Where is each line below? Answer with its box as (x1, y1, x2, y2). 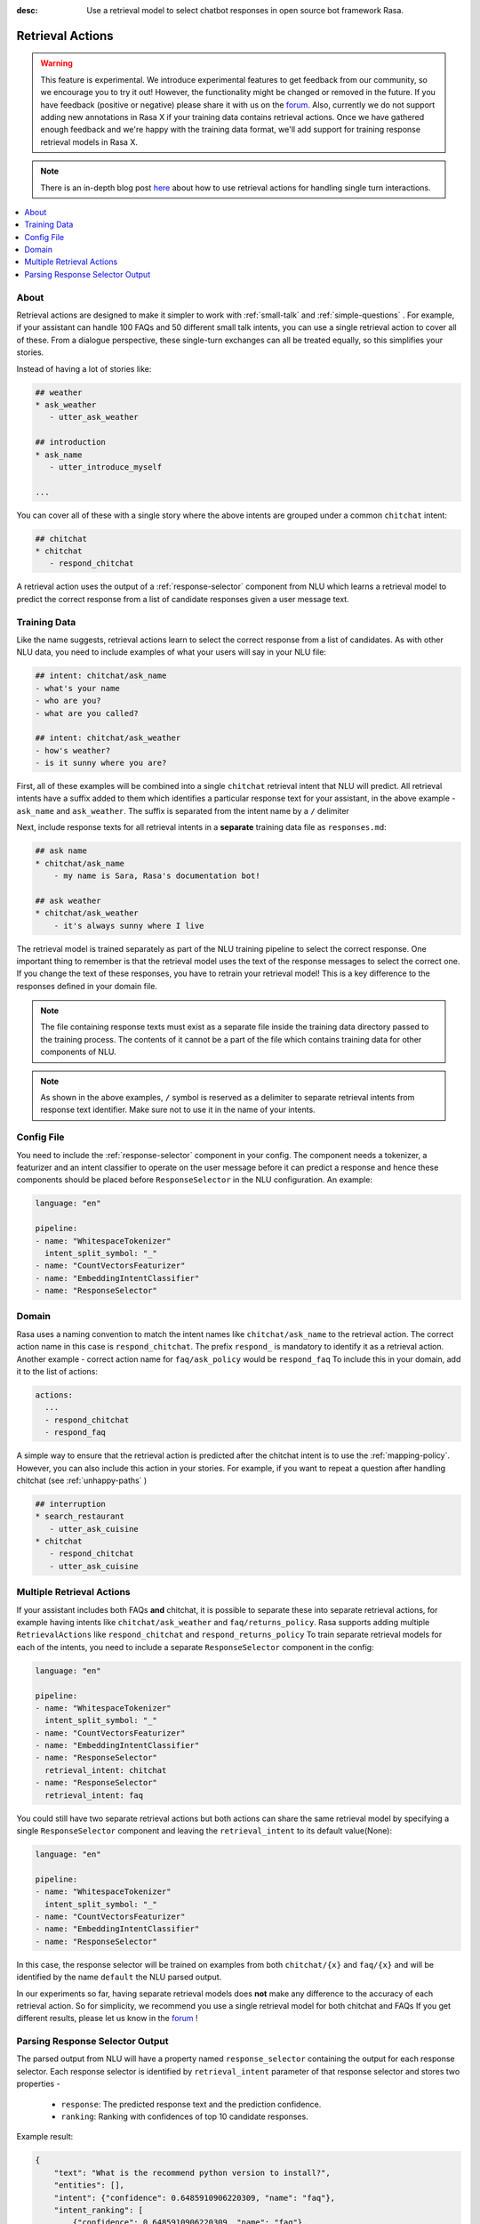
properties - (16, 2078, 61, 2090)
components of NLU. (40, 1046, 117, 1058)
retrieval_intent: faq (44, 1790, 144, 1801)
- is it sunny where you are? (35, 758, 167, 769)
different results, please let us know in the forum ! (16, 2013, 199, 2024)
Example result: (16, 2131, 74, 2142)
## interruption (35, 1499, 107, 1509)
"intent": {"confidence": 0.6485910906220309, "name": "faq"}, (53, 2193, 336, 2203)
